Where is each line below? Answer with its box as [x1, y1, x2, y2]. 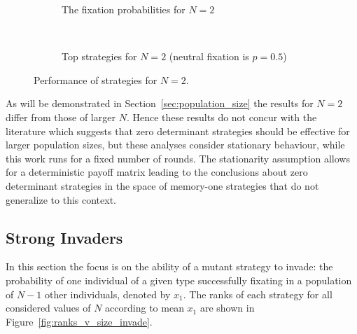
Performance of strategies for [34, 72, 157, 87]
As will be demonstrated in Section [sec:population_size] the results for [6, 96, 314, 111]
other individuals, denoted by [44, 286, 171, 301]
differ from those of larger [6, 109, 115, 124]
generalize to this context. [6, 192, 116, 207]
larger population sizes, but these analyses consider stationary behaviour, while [6, 137, 345, 152]
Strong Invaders [6, 226, 123, 248]
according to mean [105, 300, 184, 315]
